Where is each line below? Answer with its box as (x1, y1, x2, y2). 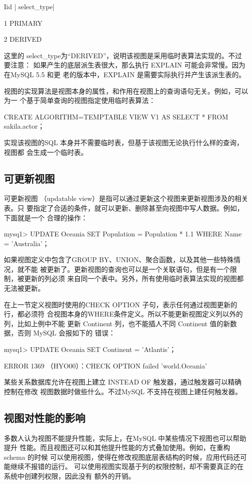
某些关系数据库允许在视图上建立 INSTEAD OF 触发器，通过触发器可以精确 (4, 377, 242, 387)
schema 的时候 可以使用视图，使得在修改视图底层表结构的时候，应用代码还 (4, 451, 240, 462)
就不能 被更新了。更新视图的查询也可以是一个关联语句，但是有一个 (17, 264, 230, 274)
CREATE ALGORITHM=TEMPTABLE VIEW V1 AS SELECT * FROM (4, 111, 228, 121)
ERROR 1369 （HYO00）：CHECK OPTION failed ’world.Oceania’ (4, 360, 207, 370)
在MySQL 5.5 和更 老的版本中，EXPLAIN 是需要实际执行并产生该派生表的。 (4, 69, 246, 79)
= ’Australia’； (4, 238, 49, 248)
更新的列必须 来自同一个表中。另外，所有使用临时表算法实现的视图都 (24, 273, 244, 284)
